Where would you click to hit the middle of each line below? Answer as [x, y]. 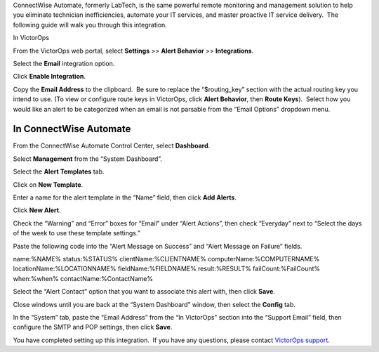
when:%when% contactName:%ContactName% [83, 278]
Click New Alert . [37, 210]
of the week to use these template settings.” [77, 233]
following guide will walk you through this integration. [90, 25]
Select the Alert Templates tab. [59, 171]
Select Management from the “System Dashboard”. [88, 159]
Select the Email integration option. [64, 63]
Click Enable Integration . [49, 77]
